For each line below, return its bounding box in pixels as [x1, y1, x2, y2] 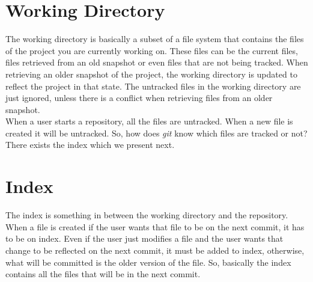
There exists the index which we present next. [5, 138, 175, 151]
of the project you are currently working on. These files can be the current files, [5, 44, 298, 57]
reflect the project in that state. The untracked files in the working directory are [5, 79, 301, 92]
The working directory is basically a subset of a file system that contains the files [5, 32, 304, 45]
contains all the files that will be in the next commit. [5, 268, 201, 280]
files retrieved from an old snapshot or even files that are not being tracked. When [5, 56, 308, 69]
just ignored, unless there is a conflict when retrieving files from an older [5, 91, 273, 104]
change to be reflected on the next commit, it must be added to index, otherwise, [5, 244, 305, 256]
